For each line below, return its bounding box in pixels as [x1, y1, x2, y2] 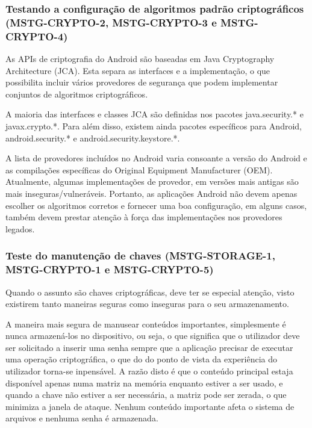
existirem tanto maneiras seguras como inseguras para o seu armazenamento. [5, 297, 289, 310]
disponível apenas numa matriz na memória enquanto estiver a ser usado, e [5, 376, 283, 389]
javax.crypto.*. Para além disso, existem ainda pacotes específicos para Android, [5, 120, 302, 132]
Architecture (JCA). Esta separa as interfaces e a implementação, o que [5, 64, 270, 76]
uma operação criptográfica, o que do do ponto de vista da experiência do [5, 353, 277, 365]
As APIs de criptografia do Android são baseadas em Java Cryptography [5, 52, 275, 65]
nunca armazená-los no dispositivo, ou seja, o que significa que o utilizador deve [5, 329, 300, 342]
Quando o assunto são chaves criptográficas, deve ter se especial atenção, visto [5, 285, 295, 298]
